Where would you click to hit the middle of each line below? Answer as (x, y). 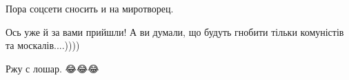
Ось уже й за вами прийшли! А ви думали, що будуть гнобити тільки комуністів (175, 31)
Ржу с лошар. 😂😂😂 (52, 68)
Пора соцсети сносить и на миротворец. (90, 8)
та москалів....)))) (43, 45)
